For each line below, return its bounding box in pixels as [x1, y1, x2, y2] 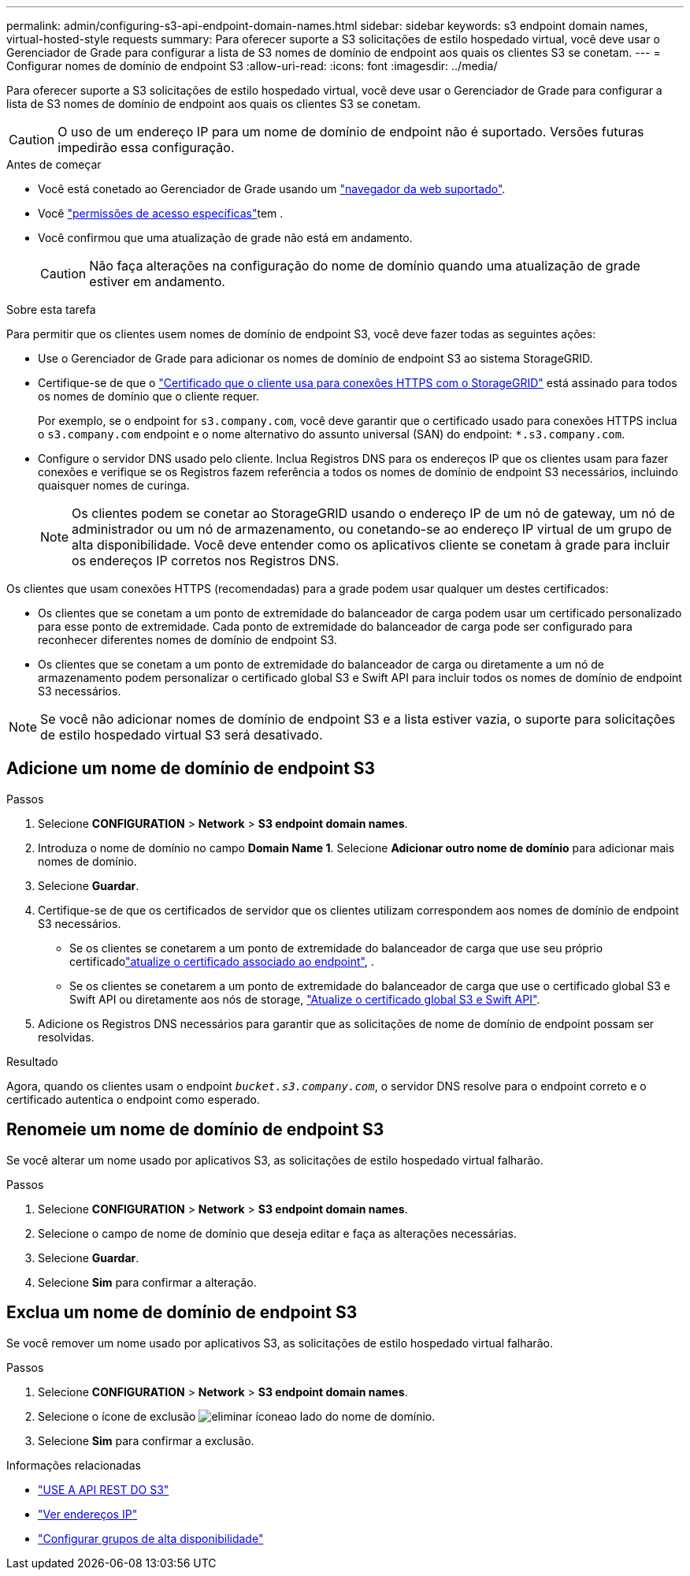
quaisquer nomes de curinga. [38, 479, 190, 492]
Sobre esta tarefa [6, 303, 96, 316]
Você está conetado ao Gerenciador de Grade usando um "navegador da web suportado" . [38, 182, 506, 196]
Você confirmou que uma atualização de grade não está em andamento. [38, 231, 413, 244]
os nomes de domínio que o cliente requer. [38, 389, 260, 403]
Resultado [6, 1054, 58, 1068]
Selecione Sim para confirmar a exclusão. [38, 1433, 254, 1447]
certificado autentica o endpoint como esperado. [6, 1092, 260, 1106]
